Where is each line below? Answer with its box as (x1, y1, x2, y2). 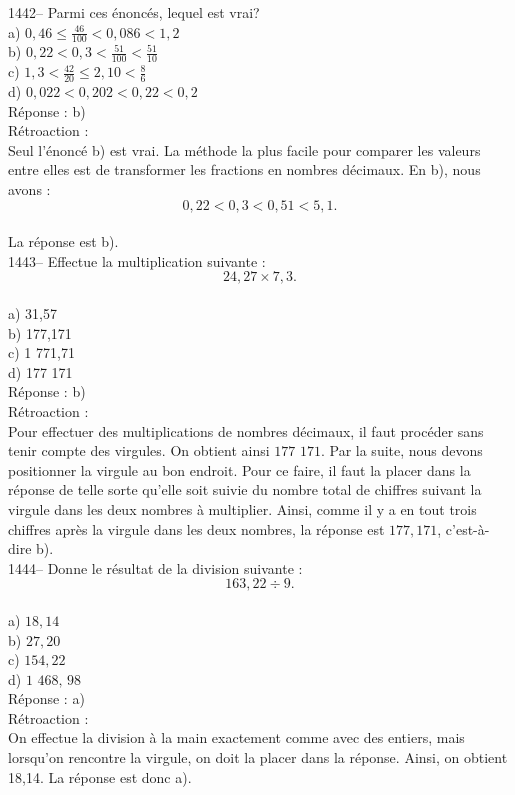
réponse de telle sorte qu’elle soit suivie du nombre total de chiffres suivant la (8, 479, 482, 500)
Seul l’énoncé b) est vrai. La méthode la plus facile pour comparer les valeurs (8, 139, 481, 160)
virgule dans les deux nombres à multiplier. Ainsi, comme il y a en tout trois (8, 498, 477, 519)
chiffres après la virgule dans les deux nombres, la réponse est (8, 518, 385, 539)
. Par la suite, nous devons (320, 440, 483, 461)
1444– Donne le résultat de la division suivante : (8, 557, 303, 578)
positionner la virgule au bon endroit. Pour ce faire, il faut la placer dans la (8, 459, 471, 480)
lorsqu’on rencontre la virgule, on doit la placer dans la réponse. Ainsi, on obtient (8, 747, 508, 768)
